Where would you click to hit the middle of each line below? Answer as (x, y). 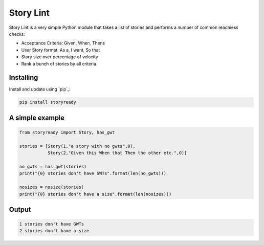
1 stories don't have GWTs (52, 224)
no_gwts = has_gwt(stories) (53, 167)
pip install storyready (48, 102)
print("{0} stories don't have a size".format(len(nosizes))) (95, 194)
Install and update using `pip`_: (40, 89)
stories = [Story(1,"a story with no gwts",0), (77, 146)
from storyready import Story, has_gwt (67, 132)
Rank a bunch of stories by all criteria (59, 64)
